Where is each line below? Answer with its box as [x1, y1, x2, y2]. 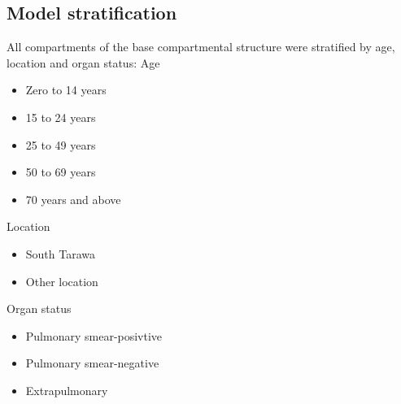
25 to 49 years [25, 136, 96, 153]
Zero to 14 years [25, 81, 107, 98]
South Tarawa [25, 245, 96, 262]
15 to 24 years [25, 108, 96, 125]
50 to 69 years [25, 163, 96, 180]
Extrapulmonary [25, 381, 108, 398]
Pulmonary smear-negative [25, 354, 159, 371]
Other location [25, 272, 98, 289]
